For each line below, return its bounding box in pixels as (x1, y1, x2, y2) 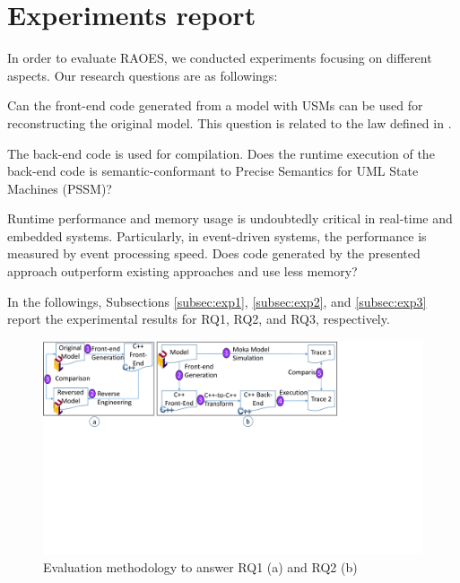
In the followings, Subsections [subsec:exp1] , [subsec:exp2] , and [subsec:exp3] (7, 291, 427, 310)
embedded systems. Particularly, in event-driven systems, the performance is (7, 226, 427, 245)
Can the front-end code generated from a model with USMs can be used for (7, 96, 423, 115)
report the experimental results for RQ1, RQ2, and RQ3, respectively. (7, 309, 390, 328)
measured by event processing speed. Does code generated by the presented (7, 244, 421, 263)
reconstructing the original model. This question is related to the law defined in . (7, 113, 452, 132)
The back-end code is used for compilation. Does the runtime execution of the (7, 144, 435, 162)
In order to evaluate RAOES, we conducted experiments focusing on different (7, 48, 432, 67)
